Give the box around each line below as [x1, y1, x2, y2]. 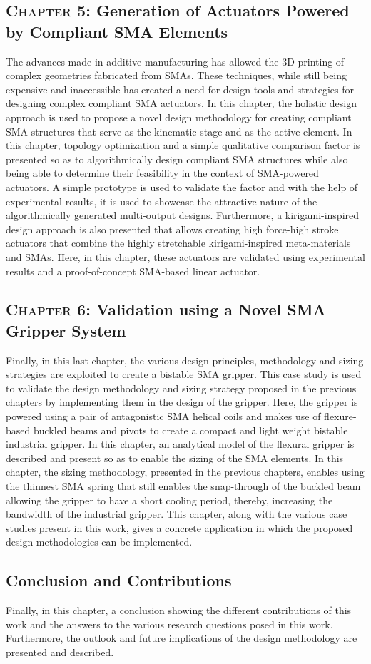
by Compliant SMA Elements [6, 20, 228, 42]
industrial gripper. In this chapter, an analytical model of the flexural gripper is [6, 436, 355, 451]
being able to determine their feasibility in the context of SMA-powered [6, 165, 319, 180]
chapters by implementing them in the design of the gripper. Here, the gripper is [6, 394, 358, 409]
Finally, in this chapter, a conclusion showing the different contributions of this [6, 603, 352, 618]
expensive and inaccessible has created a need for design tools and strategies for [6, 81, 355, 96]
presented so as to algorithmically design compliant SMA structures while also [6, 151, 348, 166]
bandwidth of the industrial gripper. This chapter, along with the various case [6, 506, 347, 521]
